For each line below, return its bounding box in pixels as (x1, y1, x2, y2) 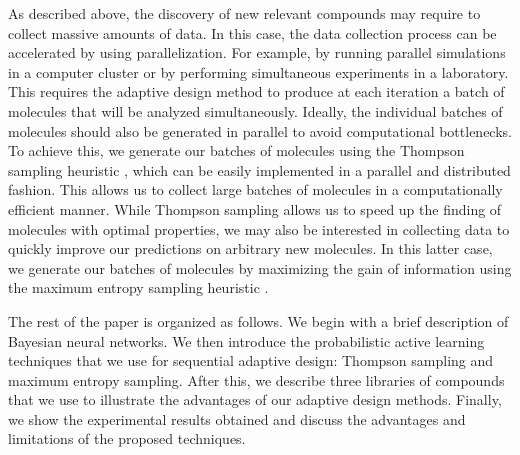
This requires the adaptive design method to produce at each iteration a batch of (8, 81, 505, 102)
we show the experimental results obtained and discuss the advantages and (8, 408, 466, 429)
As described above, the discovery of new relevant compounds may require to (8, 3, 481, 23)
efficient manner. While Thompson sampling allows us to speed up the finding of (8, 198, 502, 219)
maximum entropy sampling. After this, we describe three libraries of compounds (8, 369, 505, 390)
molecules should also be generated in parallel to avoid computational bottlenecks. (8, 120, 512, 141)
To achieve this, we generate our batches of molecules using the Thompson (8, 140, 465, 161)
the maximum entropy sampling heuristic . (8, 277, 269, 298)
